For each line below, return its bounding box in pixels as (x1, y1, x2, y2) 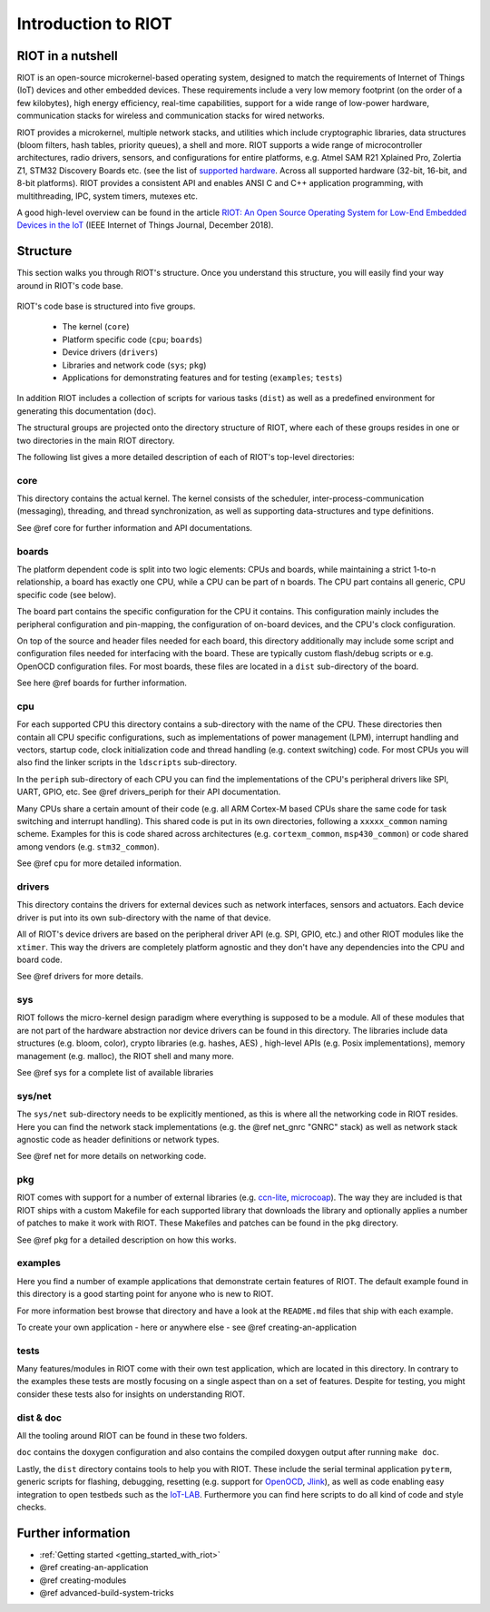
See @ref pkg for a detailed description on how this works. (16, 1234, 237, 1245)
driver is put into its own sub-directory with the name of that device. (16, 912, 271, 923)
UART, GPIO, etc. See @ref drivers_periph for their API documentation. (16, 786, 281, 798)
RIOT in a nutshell (16, 48, 118, 64)
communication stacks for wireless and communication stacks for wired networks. (16, 110, 326, 122)
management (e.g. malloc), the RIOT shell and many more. (16, 1050, 235, 1061)
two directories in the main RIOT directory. (16, 435, 175, 446)
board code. (16, 954, 63, 965)
